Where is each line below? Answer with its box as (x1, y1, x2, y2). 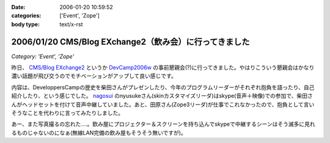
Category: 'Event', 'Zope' (11, 53, 75, 60)
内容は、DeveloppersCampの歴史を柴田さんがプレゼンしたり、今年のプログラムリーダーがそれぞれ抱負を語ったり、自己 (11, 83, 315, 91)
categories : (11, 12, 42, 20)
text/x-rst (59, 20, 83, 28)
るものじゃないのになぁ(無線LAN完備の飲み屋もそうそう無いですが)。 (11, 129, 186, 136)
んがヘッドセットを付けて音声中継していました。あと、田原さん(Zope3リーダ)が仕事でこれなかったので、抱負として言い (11, 101, 315, 108)
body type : (11, 20, 40, 28)
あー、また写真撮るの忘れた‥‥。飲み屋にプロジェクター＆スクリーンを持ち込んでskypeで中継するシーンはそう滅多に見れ (11, 120, 316, 128)
